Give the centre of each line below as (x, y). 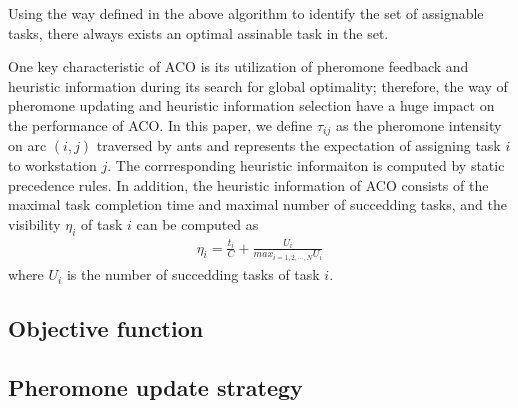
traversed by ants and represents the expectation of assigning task (298, 145)
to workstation (52, 165)
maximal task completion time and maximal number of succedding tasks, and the (257, 204)
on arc (27, 145)
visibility (34, 223)
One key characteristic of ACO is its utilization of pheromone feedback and (238, 66)
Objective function (106, 328)
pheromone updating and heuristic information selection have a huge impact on (251, 105)
